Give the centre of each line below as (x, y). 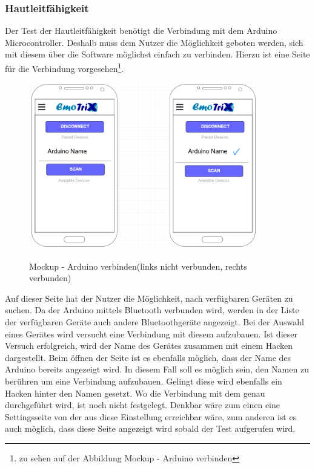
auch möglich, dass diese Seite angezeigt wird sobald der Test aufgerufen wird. (150, 428)
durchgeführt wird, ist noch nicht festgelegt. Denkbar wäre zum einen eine (142, 405)
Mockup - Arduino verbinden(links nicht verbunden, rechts (138, 266)
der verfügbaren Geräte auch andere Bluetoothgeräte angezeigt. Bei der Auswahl (154, 322)
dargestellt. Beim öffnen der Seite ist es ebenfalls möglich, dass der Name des (148, 357)
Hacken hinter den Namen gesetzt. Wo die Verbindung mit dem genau (135, 393)
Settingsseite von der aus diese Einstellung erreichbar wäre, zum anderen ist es (151, 416)
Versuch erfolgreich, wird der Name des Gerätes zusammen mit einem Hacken (149, 346)
